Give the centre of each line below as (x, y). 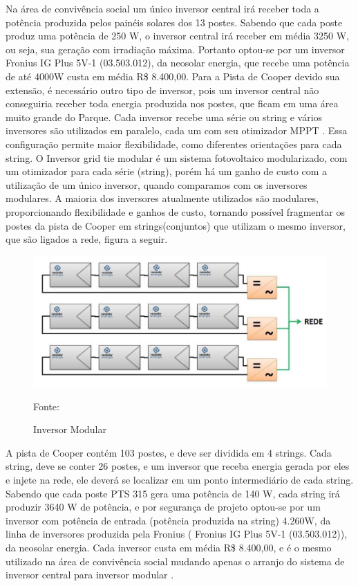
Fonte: (46, 406)
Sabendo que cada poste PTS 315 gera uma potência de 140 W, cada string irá (173, 493)
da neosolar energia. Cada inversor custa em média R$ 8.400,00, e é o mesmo (169, 547)
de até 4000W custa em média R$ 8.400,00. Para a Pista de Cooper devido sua (173, 76)
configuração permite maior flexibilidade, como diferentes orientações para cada (174, 144)
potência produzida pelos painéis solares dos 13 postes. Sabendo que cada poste (174, 22)
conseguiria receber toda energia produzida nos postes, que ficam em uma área (172, 103)
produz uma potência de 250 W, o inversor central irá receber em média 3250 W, (177, 36)
